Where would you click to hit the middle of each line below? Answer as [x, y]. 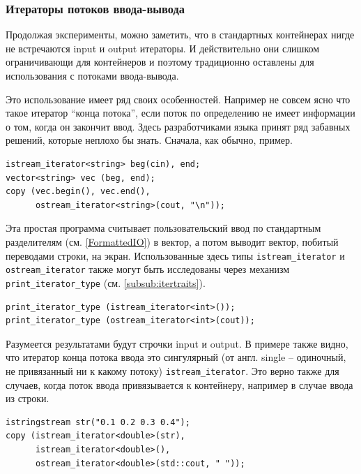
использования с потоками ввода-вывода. [92, 75]
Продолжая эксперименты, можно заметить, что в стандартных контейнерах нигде [180, 35]
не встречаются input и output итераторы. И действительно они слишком [163, 48]
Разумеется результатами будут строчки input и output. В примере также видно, [177, 343]
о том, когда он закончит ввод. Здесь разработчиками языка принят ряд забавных [178, 126]
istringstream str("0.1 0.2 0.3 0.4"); [98, 422]
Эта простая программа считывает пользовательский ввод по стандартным [163, 228]
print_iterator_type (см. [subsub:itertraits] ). [106, 282]
